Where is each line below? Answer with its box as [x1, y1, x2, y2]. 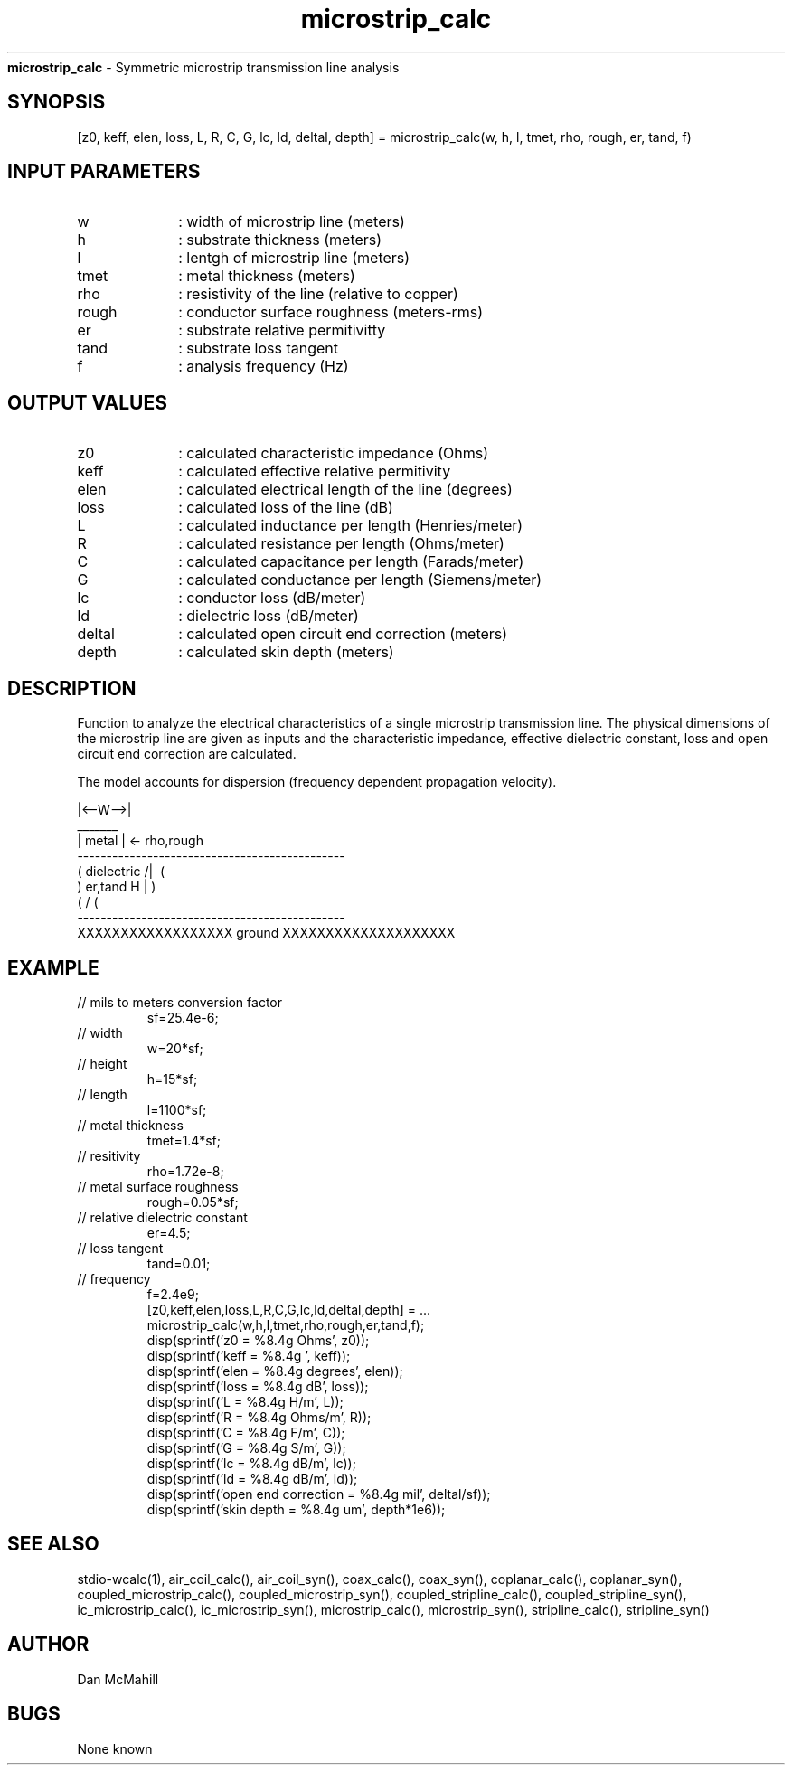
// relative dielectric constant [77, 1209, 248, 1225]
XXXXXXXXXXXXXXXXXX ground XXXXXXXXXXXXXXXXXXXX [77, 925, 456, 941]
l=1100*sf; [146, 1101, 207, 1117]
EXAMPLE [7, 956, 99, 979]
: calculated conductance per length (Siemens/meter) [178, 570, 542, 589]
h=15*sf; [146, 1070, 198, 1087]
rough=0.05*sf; [146, 1193, 239, 1210]
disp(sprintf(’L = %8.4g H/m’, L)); [146, 1393, 344, 1409]
